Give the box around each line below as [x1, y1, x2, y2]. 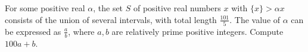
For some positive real [5, 2, 85, 14]
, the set [93, 2, 123, 14]
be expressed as [5, 25, 61, 37]
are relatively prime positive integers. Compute [111, 25, 284, 37]
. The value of [229, 13, 281, 25]
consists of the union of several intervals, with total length [5, 13, 217, 25]
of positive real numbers [133, 2, 221, 14]
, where [68, 25, 95, 37]
